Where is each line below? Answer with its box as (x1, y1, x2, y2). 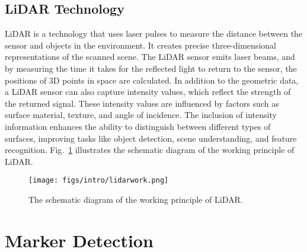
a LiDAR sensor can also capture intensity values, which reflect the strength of (5, 85, 291, 98)
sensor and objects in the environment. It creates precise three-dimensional (5, 39, 276, 51)
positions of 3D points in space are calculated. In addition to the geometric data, (5, 74, 299, 86)
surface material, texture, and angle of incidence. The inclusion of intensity (5, 109, 277, 121)
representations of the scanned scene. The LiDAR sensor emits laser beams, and (5, 50, 295, 63)
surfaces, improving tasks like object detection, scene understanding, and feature (5, 132, 297, 144)
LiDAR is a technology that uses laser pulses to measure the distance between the (5, 27, 303, 40)
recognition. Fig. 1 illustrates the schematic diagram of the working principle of (5, 143, 295, 156)
